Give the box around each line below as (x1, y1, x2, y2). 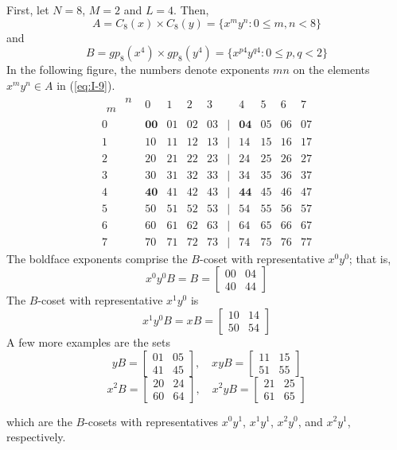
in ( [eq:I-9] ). (56, 76, 115, 93)
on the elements (293, 61, 370, 78)
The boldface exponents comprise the (6, 250, 188, 266)
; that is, (348, 250, 391, 266)
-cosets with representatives (84, 413, 219, 429)
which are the (6, 413, 72, 429)
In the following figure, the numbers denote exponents (6, 61, 270, 78)
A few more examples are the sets (6, 333, 170, 350)
